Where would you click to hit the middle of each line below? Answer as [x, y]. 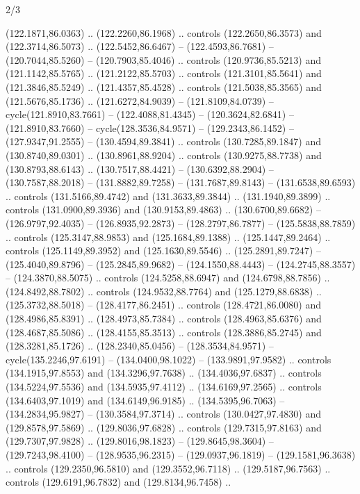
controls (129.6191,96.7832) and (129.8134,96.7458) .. [118, 482]
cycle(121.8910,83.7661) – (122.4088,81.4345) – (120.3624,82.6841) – [150, 114]
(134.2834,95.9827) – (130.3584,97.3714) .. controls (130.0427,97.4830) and [163, 414]
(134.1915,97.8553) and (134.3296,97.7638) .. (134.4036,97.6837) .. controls [164, 373]
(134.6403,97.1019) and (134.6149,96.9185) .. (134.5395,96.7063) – [145, 400]
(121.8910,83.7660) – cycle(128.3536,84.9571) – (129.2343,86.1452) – [150, 127]
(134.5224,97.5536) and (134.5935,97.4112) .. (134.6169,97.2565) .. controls [164, 387]
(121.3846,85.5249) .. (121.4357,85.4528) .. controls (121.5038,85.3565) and [164, 87]
